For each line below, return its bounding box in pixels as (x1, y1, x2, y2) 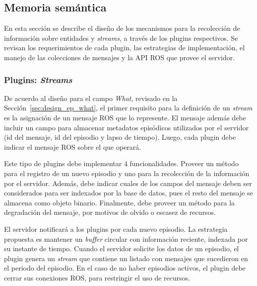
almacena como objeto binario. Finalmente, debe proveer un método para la (4, 197, 235, 207)
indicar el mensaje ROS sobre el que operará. (4, 141, 141, 152)
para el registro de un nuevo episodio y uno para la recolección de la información (4, 168, 250, 178)
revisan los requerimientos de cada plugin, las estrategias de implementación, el (4, 42, 245, 53)
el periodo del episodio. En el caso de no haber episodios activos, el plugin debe (4, 263, 246, 273)
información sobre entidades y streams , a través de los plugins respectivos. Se (4, 32, 238, 43)
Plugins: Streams (4, 73, 72, 86)
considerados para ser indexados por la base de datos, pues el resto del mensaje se (4, 188, 253, 198)
